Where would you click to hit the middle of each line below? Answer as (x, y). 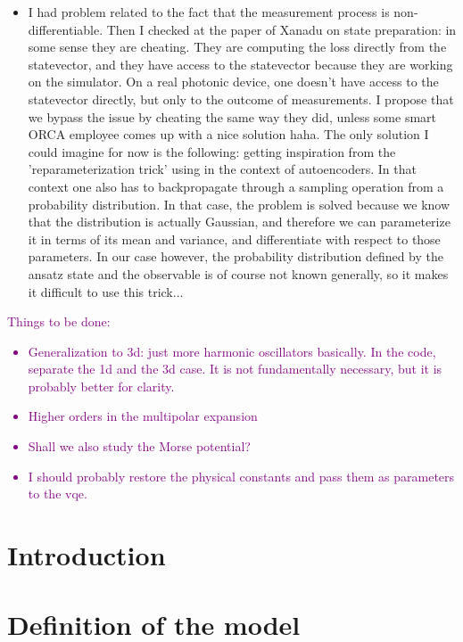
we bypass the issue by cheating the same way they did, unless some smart (232, 116)
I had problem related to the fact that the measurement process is (209, 12)
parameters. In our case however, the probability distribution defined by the (236, 256)
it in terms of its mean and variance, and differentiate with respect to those (234, 239)
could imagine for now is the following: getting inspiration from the (212, 151)
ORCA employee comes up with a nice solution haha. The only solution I (228, 134)
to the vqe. (58, 494)
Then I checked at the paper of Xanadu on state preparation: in (281, 29)
